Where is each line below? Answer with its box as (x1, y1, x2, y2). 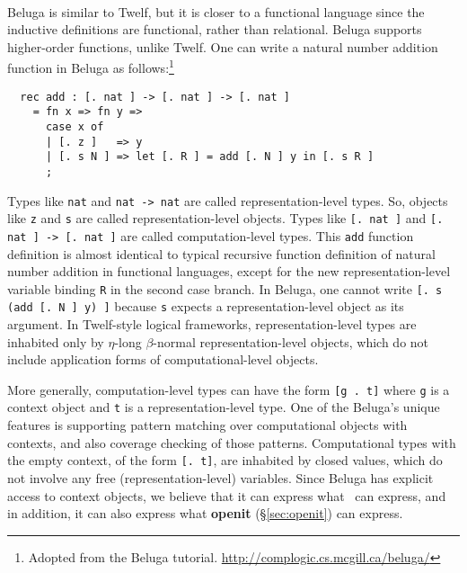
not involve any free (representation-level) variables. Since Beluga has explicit (7, 468, 434, 487)
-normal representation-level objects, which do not (153, 332, 429, 351)
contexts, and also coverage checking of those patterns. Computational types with (7, 433, 456, 452)
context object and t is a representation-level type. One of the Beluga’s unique (7, 398, 440, 416)
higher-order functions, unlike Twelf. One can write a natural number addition (7, 37, 438, 56)
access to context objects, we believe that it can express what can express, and (7, 486, 446, 505)
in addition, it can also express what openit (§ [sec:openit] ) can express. (7, 504, 403, 523)
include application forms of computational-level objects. (7, 350, 319, 369)
